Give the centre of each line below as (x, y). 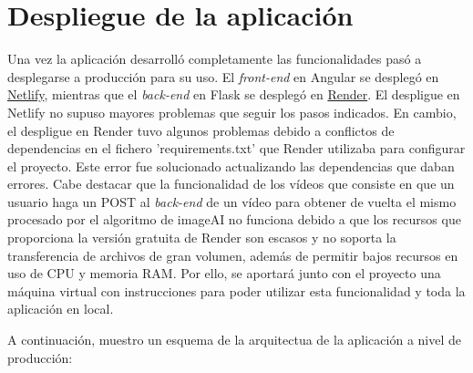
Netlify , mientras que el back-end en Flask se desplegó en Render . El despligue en (234, 94)
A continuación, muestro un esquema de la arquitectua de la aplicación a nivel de (234, 340)
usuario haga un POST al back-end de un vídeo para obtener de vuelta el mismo (232, 201)
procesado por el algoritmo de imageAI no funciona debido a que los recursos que (234, 219)
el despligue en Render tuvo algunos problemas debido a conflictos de (201, 130)
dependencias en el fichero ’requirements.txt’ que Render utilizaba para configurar (236, 148)
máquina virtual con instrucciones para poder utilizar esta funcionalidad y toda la (236, 290)
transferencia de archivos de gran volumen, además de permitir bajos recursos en (233, 255)
